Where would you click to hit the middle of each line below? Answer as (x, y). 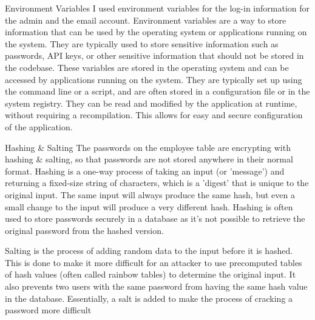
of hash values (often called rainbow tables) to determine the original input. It (151, 274)
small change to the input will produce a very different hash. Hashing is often (149, 206)
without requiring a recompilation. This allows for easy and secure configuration (154, 115)
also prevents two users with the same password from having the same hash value (156, 286)
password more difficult (48, 310)
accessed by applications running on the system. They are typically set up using (154, 79)
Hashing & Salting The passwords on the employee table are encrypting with (148, 147)
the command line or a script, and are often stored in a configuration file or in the (157, 91)
